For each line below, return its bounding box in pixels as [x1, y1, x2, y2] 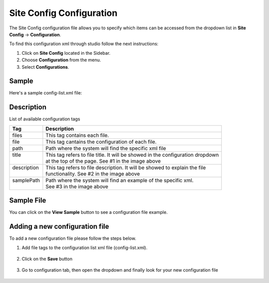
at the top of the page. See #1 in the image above [45, 157, 161, 164]
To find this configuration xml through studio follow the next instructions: [9, 41, 159, 47]
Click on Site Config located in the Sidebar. [21, 50, 111, 56]
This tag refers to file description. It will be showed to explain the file [45, 164, 206, 171]
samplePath [12, 177, 40, 184]
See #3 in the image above [45, 183, 109, 190]
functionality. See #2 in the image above [45, 170, 140, 177]
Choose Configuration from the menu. [21, 57, 102, 63]
